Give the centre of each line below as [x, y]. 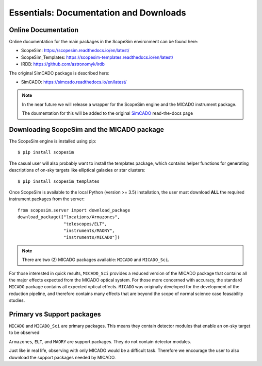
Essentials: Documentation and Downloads [98, 13]
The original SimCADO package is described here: [59, 73]
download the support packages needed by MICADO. [62, 357]
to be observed [24, 332]
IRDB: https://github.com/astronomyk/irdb [63, 64]
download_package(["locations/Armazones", [69, 217]
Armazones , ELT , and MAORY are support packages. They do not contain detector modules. [100, 341]
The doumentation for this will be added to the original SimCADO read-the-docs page [107, 113]
